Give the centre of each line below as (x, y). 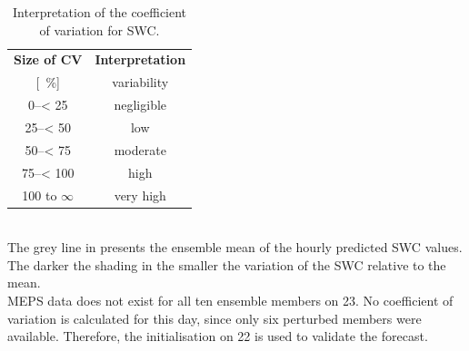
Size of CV (48, 59)
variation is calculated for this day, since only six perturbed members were (215, 318)
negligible (140, 105)
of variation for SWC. (100, 29)
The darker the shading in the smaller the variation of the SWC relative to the (227, 264)
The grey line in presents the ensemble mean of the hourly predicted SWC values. (235, 247)
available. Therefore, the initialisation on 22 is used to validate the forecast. (218, 336)
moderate (140, 149)
